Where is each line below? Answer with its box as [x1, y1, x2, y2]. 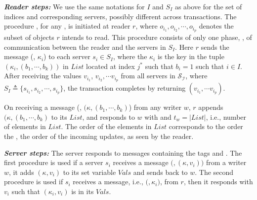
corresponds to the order [169, 121, 243, 132]
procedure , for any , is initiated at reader [4, 21, 130, 31]
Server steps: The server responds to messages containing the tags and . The [4, 147, 242, 158]
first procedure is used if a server [4, 157, 103, 167]
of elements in [4, 121, 46, 132]
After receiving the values [4, 70, 82, 81]
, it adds [9, 167, 34, 177]
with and [144, 111, 171, 122]
